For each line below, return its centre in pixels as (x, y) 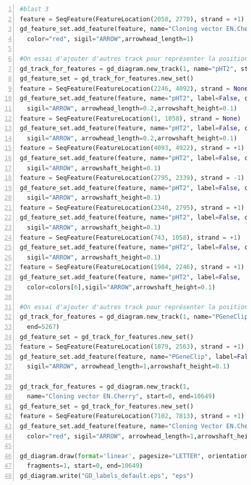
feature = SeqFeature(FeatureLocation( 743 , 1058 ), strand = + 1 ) (130, 237)
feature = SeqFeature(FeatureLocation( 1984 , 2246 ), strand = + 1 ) (132, 267)
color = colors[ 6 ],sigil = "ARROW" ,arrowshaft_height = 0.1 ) (121, 287)
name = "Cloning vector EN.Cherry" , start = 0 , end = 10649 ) (121, 397)
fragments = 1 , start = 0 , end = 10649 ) (85, 466)
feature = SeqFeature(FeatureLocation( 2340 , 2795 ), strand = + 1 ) (132, 208)
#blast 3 (34, 9)
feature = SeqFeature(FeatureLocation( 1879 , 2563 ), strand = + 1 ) (132, 347)
